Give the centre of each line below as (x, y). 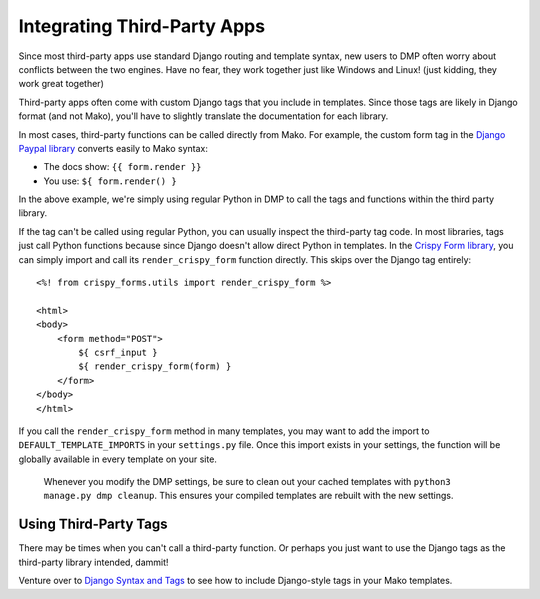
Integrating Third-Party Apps (141, 26)
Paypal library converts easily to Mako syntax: (113, 148)
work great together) (61, 84)
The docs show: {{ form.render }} (122, 167)
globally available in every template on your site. (117, 459)
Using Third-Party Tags (93, 524)
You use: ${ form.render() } (110, 181)
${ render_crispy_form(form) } (155, 366)
